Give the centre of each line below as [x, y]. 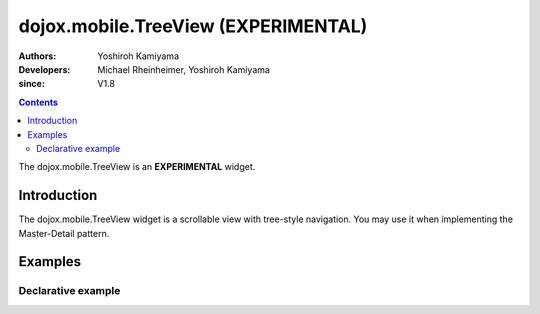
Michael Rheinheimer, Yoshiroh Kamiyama [183, 69]
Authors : [37, 56]
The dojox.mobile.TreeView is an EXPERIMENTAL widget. [137, 167]
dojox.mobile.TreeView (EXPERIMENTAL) [193, 26]
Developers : [44, 69]
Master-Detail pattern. [64, 233]
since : [31, 84]
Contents [38, 102]
